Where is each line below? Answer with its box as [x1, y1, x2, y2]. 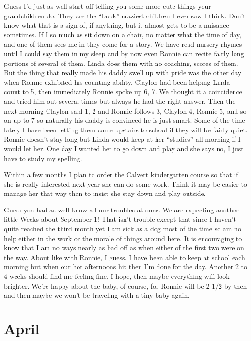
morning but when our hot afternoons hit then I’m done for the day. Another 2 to [4, 261, 247, 272]
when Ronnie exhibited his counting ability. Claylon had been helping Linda [4, 77, 230, 87]
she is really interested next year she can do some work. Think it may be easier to [4, 179, 247, 189]
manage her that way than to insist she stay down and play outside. [4, 188, 206, 198]
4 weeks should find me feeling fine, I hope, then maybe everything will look [4, 271, 230, 281]
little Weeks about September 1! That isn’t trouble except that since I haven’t [4, 214, 236, 224]
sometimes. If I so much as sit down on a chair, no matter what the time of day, [4, 29, 241, 39]
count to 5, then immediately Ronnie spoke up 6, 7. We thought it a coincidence [4, 86, 242, 97]
